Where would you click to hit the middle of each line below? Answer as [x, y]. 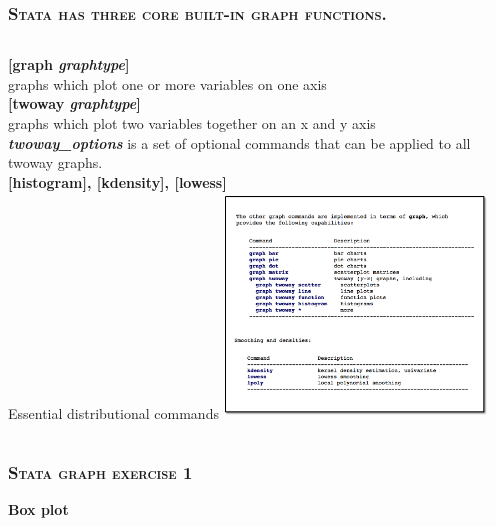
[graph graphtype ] [69, 64]
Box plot [38, 508]
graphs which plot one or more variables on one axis [167, 83]
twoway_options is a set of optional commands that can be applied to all [239, 142]
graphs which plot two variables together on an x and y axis [192, 123]
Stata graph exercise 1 [100, 471]
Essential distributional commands [113, 413]
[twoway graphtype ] [74, 103]
